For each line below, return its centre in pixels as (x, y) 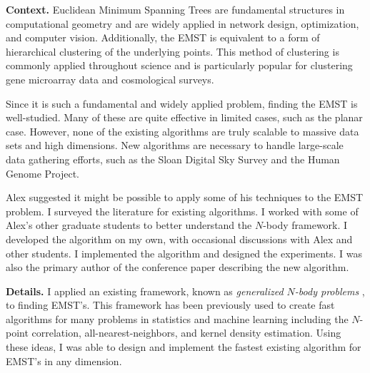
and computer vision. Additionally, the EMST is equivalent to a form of (163, 37)
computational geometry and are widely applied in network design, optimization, (182, 23)
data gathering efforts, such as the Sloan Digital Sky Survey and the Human (173, 159)
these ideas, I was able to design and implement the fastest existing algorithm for (184, 347)
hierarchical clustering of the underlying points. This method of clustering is (172, 51)
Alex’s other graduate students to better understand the (129, 225)
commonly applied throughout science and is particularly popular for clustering (179, 65)
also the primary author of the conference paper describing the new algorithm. (177, 267)
